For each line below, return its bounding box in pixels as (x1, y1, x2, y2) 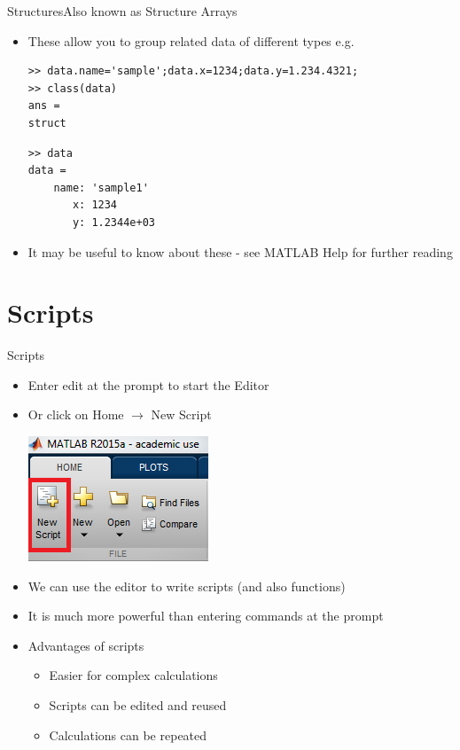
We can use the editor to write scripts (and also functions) (27, 576, 346, 595)
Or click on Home (27, 405, 124, 424)
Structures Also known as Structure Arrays (7, 2, 238, 20)
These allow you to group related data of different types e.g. (27, 31, 355, 50)
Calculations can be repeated (49, 725, 207, 744)
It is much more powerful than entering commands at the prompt (27, 606, 384, 625)
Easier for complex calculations (49, 666, 218, 684)
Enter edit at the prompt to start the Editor (27, 375, 269, 394)
